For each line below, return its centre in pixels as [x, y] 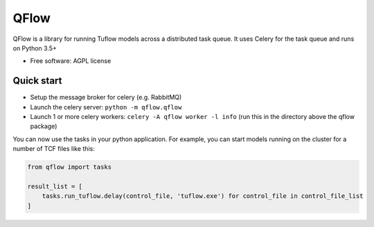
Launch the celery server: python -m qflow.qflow [106, 107]
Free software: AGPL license [71, 61]
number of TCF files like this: [54, 149]
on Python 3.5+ [35, 48]
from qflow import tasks [70, 167]
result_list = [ [55, 186]
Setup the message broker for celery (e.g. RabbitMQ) [106, 98]
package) [44, 126]
